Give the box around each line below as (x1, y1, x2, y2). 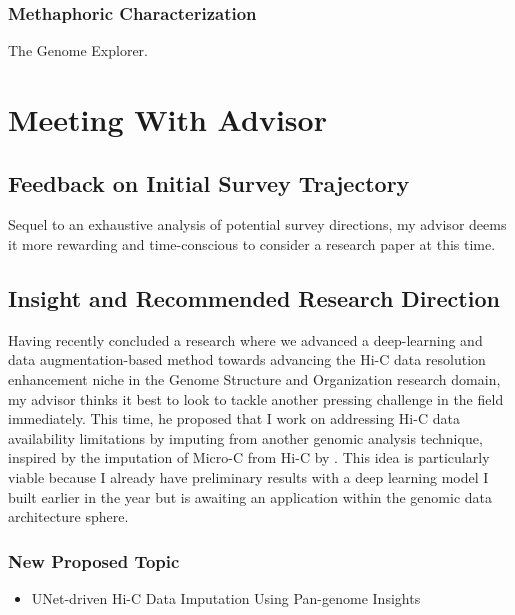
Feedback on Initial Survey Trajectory (8, 167, 410, 198)
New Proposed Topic (8, 548, 180, 573)
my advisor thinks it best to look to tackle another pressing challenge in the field (8, 388, 504, 409)
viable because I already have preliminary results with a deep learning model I (8, 466, 489, 487)
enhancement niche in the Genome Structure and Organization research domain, (8, 368, 501, 389)
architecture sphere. (8, 506, 129, 527)
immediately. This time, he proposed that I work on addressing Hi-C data (8, 408, 460, 429)
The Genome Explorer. (8, 40, 148, 61)
